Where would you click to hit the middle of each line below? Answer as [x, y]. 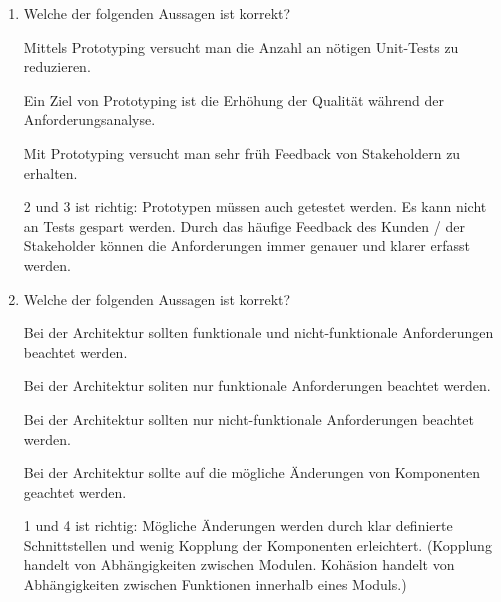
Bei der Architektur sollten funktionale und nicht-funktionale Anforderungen [258, 332]
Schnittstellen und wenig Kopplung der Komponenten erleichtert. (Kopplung [257, 544]
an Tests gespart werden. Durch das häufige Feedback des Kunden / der [244, 225]
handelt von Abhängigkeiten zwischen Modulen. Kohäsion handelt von [239, 564]
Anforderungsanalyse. [89, 119]
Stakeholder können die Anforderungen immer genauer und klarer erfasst [246, 245]
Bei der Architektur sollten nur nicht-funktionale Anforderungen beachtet [248, 418]
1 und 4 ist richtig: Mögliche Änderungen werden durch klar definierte [238, 525]
